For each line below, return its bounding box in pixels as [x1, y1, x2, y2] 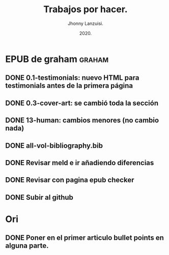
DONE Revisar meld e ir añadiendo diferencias [5, 158, 154, 167]
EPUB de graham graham [5, 53, 109, 65]
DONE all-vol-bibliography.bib [5, 141, 103, 150]
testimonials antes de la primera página [5, 81, 133, 90]
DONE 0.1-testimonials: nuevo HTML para [5, 74, 139, 82]
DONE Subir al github [5, 193, 74, 202]
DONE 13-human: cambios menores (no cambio [5, 116, 159, 125]
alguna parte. [5, 241, 49, 250]
